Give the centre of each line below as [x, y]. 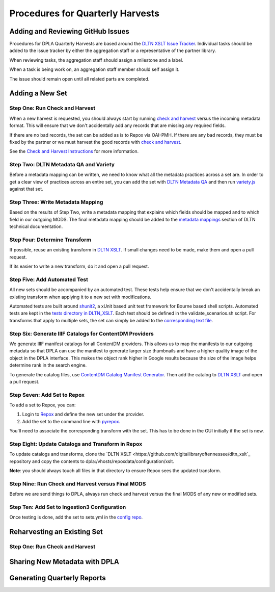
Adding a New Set [38, 94]
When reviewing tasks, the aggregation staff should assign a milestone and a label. [96, 60]
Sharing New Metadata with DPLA [64, 562]
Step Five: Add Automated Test [49, 279]
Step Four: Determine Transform [50, 240]
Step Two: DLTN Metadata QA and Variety [62, 165]
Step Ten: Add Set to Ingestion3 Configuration [68, 507]
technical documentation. [36, 226]
